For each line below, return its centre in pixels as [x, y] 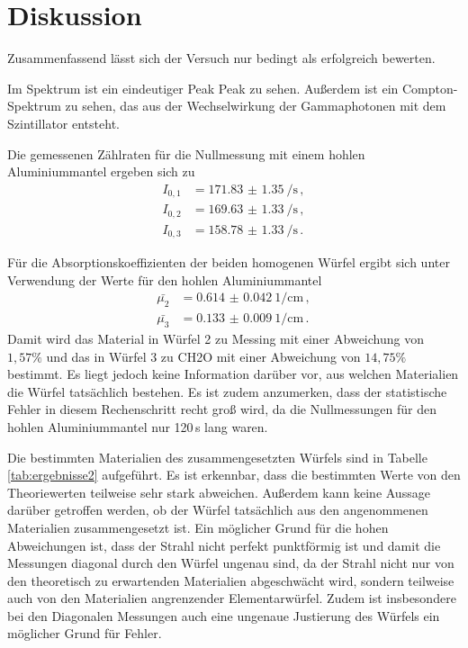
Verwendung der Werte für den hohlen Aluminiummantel [165, 279]
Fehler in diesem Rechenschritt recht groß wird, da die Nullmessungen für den [222, 409]
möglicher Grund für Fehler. [85, 633]
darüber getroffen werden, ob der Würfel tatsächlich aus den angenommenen [218, 510]
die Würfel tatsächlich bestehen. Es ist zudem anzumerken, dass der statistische [227, 391]
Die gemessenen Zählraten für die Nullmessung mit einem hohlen [186, 153]
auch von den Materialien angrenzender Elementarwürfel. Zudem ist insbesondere [232, 598]
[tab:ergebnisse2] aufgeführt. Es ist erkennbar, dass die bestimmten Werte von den [234, 475]
